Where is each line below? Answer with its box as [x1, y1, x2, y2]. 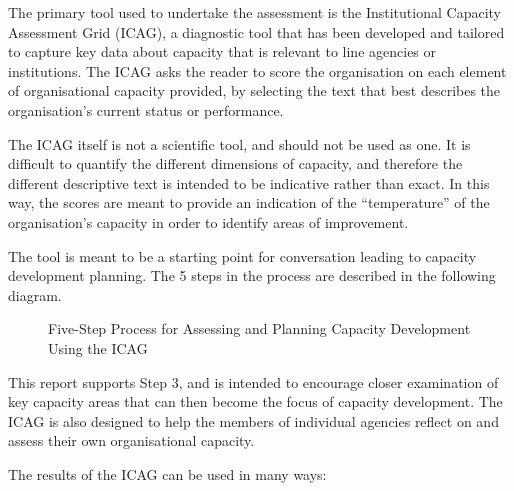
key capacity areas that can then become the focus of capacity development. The [8, 391, 503, 412]
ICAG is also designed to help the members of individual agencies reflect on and [8, 410, 499, 431]
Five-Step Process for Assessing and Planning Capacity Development [48, 318, 471, 339]
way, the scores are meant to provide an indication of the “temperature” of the [8, 192, 490, 213]
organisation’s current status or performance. [8, 99, 284, 120]
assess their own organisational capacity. [8, 430, 255, 451]
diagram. [8, 284, 62, 305]
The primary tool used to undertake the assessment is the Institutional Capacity [8, 2, 501, 22]
